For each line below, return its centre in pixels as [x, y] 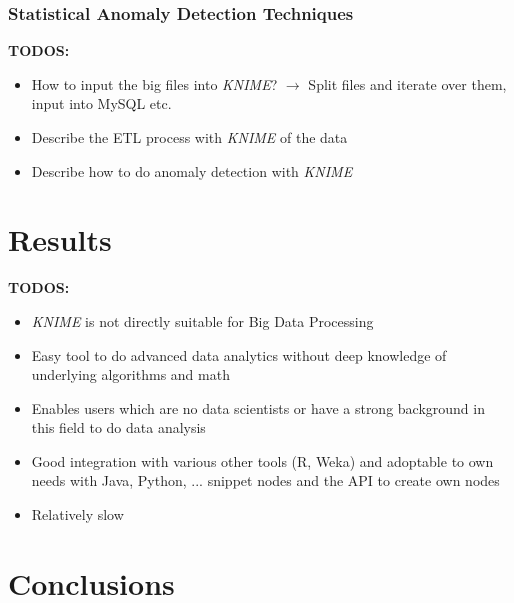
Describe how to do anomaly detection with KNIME [192, 170]
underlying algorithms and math [130, 374]
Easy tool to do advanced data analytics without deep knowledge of [239, 354]
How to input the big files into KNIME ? [154, 83]
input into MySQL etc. [101, 103]
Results [60, 239]
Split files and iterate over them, [407, 83]
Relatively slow [77, 514]
